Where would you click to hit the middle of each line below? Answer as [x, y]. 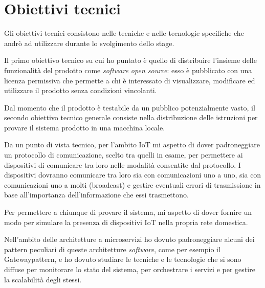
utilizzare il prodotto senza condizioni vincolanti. [81, 90]
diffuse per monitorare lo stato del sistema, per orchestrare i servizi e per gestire [130, 269]
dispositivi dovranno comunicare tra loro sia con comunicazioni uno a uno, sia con [133, 175]
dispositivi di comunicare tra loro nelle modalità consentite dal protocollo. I [123, 164]
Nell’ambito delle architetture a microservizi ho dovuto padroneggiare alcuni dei [129, 239]
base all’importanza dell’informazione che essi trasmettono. [96, 195]
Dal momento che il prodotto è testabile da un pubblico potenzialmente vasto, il [130, 107]
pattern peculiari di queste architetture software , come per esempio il [112, 249]
